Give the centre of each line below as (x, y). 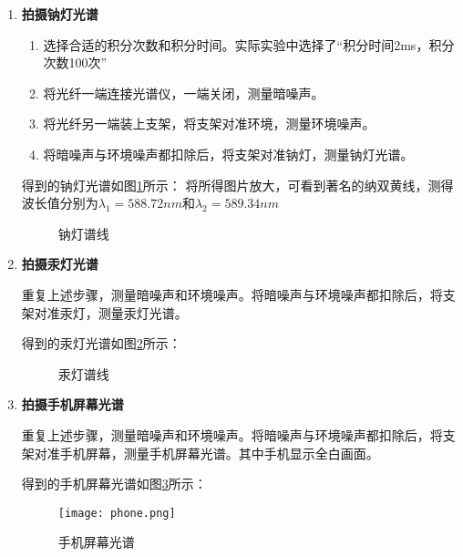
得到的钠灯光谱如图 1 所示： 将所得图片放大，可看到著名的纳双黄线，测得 (237, 185)
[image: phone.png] (117, 513)
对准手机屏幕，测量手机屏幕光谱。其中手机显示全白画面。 (206, 453)
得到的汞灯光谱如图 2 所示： (101, 343)
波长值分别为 (60, 203)
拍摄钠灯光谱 (60, 14)
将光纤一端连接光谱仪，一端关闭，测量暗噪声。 (184, 93)
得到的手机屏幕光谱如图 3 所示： (114, 484)
